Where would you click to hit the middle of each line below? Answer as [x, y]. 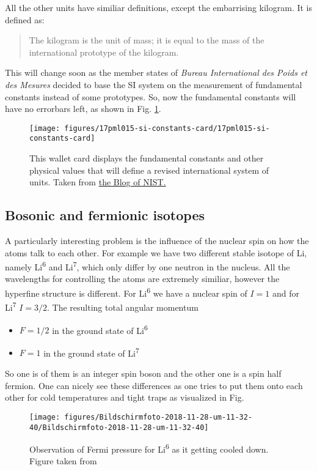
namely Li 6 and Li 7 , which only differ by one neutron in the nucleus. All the [148, 266]
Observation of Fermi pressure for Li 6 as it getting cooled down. [149, 448]
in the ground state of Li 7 [91, 352]
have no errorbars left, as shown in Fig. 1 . [83, 109]
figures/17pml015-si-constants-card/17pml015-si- [167, 128]
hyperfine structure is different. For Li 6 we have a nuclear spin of [126, 292]
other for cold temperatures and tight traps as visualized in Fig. [125, 397]
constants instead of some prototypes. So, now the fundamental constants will [151, 96]
